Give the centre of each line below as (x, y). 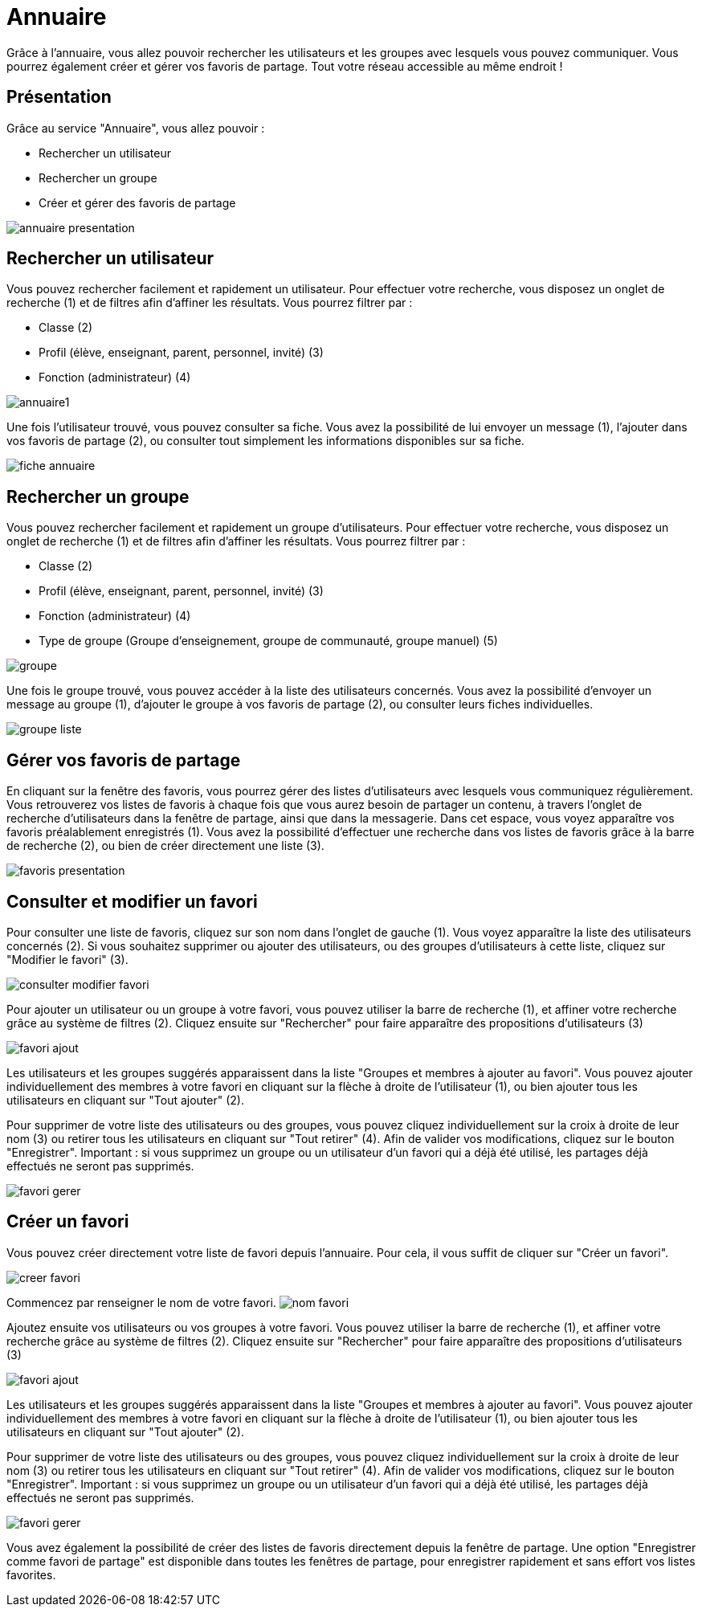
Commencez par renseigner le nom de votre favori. (141, 1302)
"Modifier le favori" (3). (67, 959)
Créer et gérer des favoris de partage (137, 202)
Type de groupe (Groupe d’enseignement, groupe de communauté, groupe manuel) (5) (268, 641)
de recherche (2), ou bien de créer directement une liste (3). (165, 846)
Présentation (59, 97)
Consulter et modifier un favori (132, 901)
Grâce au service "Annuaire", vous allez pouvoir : (136, 128)
